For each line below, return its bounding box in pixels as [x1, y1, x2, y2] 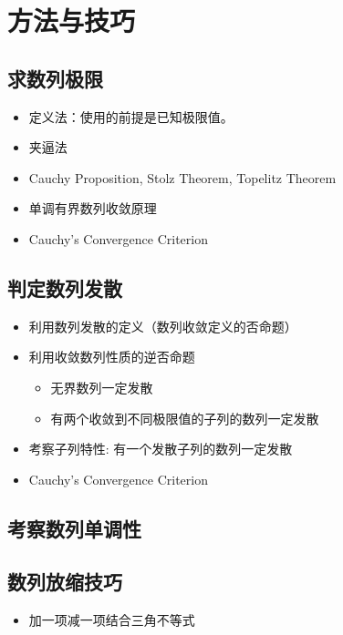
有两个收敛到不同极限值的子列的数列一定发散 [50, 408, 319, 427]
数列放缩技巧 [7, 568, 122, 596]
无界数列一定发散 [50, 377, 153, 396]
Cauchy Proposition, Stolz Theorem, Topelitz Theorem [28, 168, 337, 187]
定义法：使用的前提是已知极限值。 [28, 107, 234, 126]
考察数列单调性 [7, 514, 141, 542]
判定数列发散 [7, 273, 122, 302]
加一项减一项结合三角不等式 [28, 610, 195, 630]
